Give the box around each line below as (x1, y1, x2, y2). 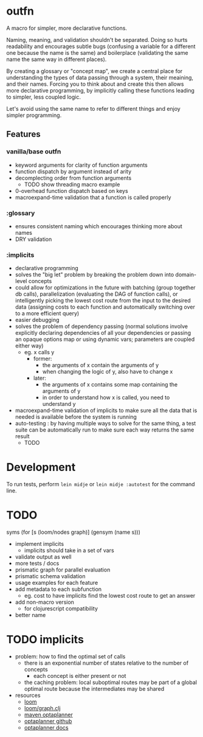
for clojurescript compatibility (24, 605, 98, 612)
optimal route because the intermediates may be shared (24, 685, 165, 693)
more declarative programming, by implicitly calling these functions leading (6, 86, 194, 94)
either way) (15, 342, 44, 349)
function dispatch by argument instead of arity (15, 167, 132, 175)
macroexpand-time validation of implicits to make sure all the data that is (15, 407, 198, 414)
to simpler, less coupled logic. (6, 93, 81, 100)
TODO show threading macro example (24, 181, 120, 188)
